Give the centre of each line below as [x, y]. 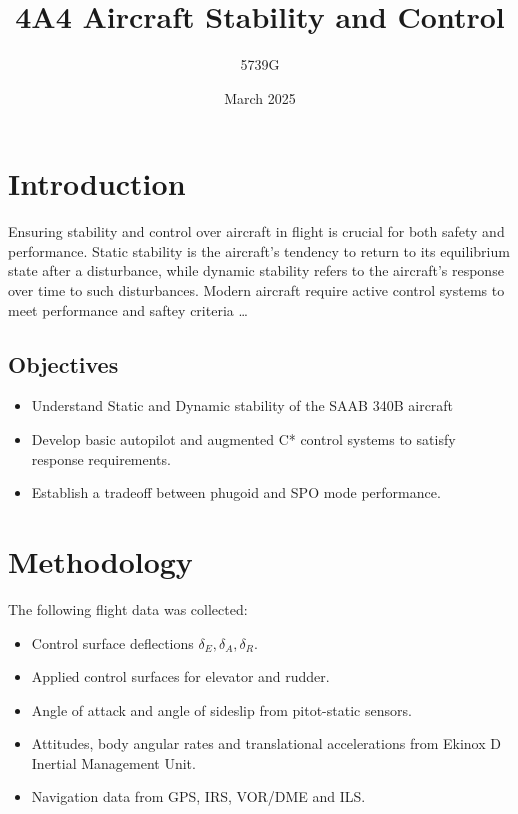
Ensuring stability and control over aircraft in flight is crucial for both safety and [256, 231]
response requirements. [101, 458]
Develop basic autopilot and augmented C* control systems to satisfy [243, 439]
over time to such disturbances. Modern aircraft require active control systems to [256, 290]
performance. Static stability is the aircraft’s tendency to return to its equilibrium [259, 250]
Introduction [97, 183]
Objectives [63, 363]
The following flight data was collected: [128, 608]
